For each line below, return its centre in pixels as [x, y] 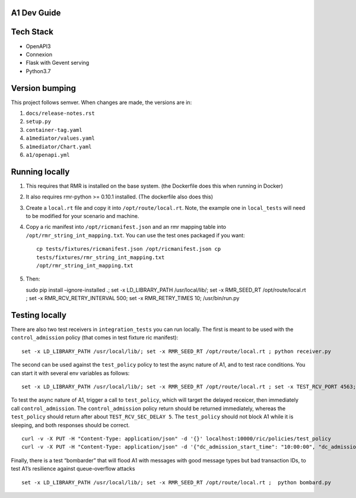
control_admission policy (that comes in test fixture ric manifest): [95, 338]
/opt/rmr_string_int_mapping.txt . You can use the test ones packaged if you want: [136, 235]
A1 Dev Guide [36, 13]
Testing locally [39, 315]
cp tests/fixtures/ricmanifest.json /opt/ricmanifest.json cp [129, 249]
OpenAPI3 [38, 46]
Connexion [39, 54]
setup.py [39, 122]
